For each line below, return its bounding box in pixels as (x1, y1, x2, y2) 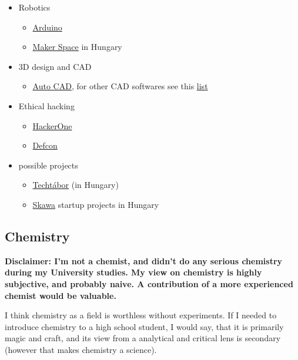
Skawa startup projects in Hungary (32, 198, 159, 210)
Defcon (32, 139, 58, 152)
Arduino (32, 21, 62, 33)
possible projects (18, 159, 78, 171)
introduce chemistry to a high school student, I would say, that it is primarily (5, 320, 284, 332)
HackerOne (32, 119, 72, 132)
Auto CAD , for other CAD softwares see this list (32, 80, 208, 92)
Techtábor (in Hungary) (32, 179, 119, 191)
